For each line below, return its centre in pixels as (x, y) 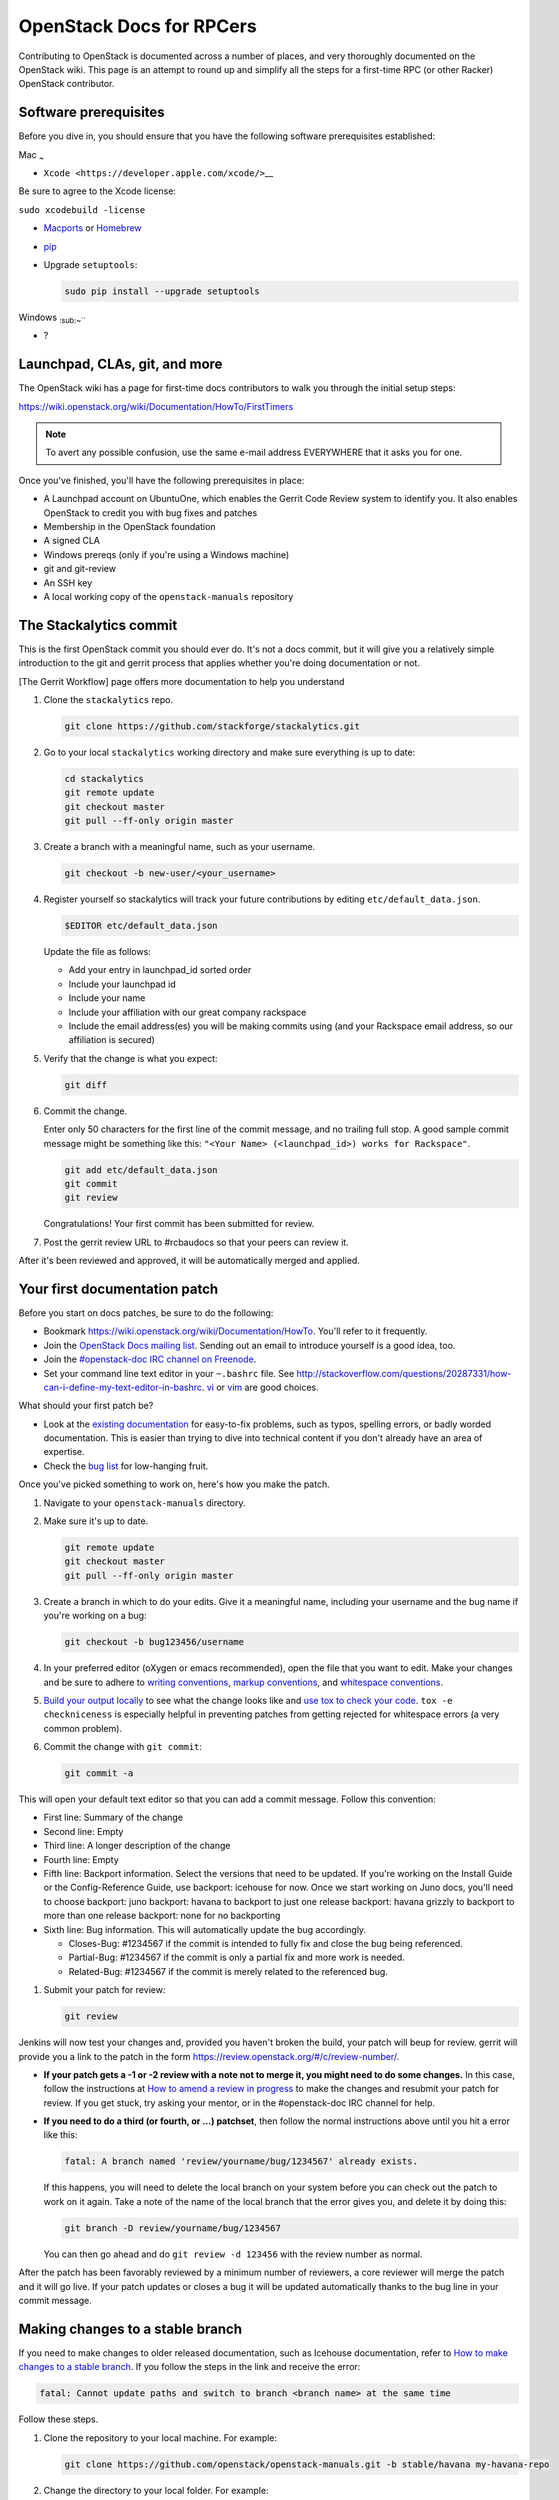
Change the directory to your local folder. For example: (156, 2490)
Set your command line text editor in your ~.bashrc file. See (169, 1373)
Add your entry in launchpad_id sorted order (160, 970)
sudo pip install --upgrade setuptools (162, 291)
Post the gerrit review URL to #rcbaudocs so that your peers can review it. (196, 1242)
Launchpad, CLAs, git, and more (120, 364)
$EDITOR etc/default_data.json (141, 926)
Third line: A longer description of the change (137, 1846)
